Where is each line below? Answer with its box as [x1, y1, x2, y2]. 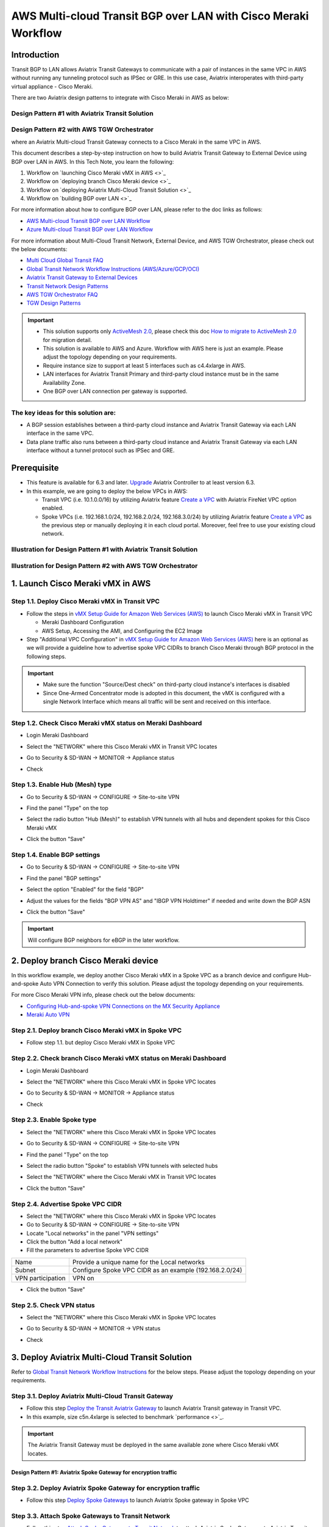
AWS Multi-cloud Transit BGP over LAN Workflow [26, 217, 150, 224]
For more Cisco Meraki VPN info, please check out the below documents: [11, 991, 196, 999]
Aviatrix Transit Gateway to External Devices [26, 274, 138, 281]
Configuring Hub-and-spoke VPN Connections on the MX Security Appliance [26, 1002, 221, 1010]
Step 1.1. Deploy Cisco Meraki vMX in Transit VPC [11, 597, 160, 606]
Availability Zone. [43, 379, 87, 386]
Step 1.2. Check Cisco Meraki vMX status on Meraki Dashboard [11, 719, 202, 727]
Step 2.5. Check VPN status [11, 1301, 96, 1310]
